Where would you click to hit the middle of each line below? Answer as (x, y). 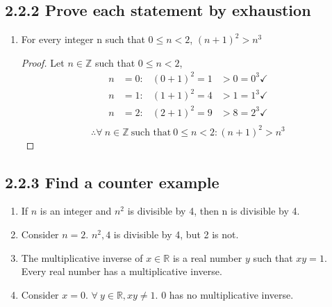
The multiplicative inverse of (82, 257)
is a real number (207, 257)
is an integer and (76, 211)
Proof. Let (43, 62)
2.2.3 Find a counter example (112, 182)
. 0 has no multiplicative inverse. (224, 294)
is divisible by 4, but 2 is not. (176, 234)
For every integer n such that (83, 39)
